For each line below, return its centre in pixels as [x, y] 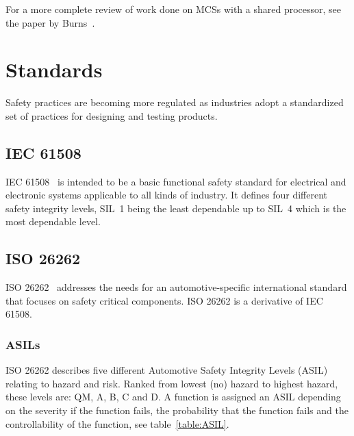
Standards [54, 69]
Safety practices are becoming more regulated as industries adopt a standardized [175, 102]
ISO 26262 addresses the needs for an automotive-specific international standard [176, 287]
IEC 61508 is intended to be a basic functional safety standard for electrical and [176, 181]
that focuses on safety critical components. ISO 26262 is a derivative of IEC [164, 300]
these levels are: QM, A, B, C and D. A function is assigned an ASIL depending [173, 397]
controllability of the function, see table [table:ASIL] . [117, 423]
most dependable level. [53, 221]
